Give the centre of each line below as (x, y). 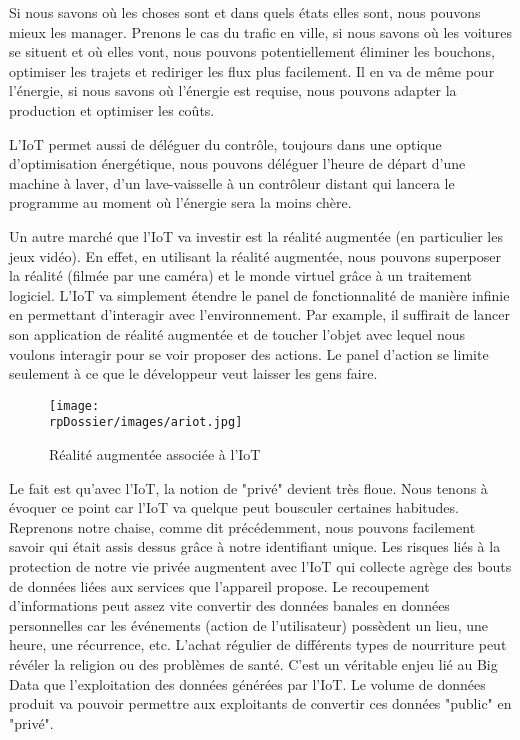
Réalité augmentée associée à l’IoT (155, 454)
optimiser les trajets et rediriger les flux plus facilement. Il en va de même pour (252, 70)
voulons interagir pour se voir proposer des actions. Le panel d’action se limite (249, 353)
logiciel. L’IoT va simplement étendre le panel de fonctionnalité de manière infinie (259, 294)
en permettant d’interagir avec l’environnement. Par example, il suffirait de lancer (260, 314)
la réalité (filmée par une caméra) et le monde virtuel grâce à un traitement (240, 275)
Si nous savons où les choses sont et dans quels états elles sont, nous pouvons (245, 12)
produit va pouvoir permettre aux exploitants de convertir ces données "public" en (260, 703)
